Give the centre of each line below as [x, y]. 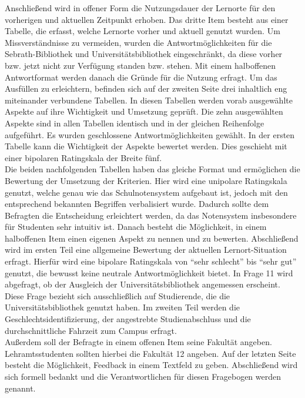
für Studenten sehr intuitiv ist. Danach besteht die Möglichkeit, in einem [136, 227]
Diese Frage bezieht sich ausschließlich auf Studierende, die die [118, 295]
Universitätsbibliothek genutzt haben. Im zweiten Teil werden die [123, 307]
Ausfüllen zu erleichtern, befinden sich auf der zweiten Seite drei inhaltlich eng [146, 88]
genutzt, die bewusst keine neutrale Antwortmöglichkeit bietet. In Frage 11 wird [149, 272]
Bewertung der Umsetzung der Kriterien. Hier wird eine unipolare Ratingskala [146, 180]
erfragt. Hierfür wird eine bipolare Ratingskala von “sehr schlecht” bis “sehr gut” [151, 261]
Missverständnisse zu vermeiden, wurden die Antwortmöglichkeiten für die [138, 42]
